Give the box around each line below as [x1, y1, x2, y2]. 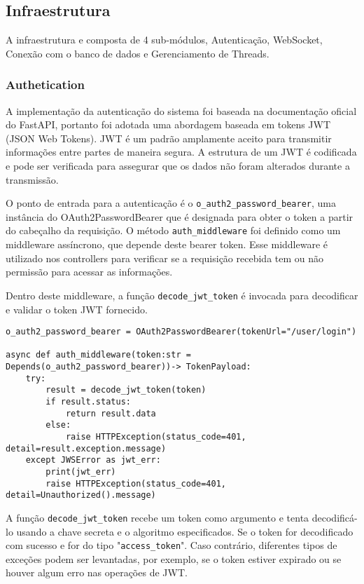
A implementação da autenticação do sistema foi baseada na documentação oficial [6, 103, 357, 118]
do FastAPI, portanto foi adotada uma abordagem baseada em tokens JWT [6, 117, 331, 132]
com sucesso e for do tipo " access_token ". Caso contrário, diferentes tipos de [6, 538, 337, 552]
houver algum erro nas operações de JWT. [6, 565, 188, 580]
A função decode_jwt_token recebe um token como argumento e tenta [6, 510, 309, 524]
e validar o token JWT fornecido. [6, 301, 148, 316]
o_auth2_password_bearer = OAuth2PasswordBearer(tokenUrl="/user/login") [6, 327, 357, 337]
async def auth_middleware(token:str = [6, 350, 191, 360]
